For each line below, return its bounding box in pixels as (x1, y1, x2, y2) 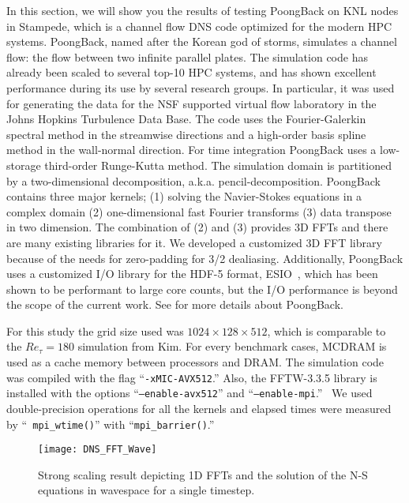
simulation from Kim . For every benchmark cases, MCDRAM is (77, 338, 387, 355)
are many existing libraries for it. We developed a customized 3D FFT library (6, 234, 382, 250)
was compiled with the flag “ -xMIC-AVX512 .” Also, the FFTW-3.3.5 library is (6, 369, 377, 385)
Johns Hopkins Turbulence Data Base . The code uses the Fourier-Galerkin (6, 111, 366, 127)
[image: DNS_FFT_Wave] (38, 444, 157, 456)
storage (6, 156, 41, 173)
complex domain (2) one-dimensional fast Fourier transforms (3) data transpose (6, 203, 392, 220)
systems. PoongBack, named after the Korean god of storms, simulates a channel (6, 33, 397, 50)
